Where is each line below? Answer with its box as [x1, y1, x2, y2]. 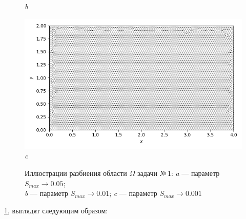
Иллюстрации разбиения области [25, 167, 127, 178]
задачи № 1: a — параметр [137, 167, 220, 178]
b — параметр [25, 188, 69, 198]
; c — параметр [109, 188, 157, 198]
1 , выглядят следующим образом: [4, 205, 108, 215]
